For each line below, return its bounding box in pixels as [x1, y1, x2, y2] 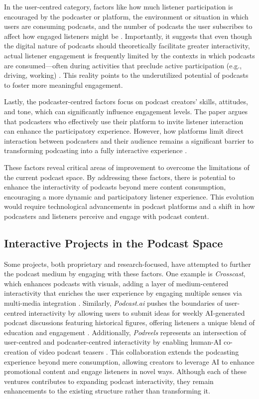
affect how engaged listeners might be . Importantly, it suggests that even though [4, 30, 252, 41]
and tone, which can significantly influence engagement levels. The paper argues [4, 106, 248, 116]
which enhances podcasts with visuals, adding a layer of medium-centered [4, 278, 229, 288]
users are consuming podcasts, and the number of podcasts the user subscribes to [4, 21, 253, 31]
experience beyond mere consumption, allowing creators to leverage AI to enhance [4, 356, 255, 367]
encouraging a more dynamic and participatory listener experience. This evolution [4, 191, 255, 201]
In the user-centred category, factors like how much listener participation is [4, 1, 233, 11]
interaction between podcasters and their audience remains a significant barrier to [4, 135, 254, 146]
